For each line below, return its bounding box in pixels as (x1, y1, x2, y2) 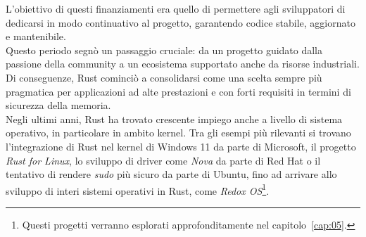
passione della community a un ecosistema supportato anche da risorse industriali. (6, 56, 360, 71)
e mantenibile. (6, 29, 66, 44)
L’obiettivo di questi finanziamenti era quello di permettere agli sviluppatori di (6, 1, 346, 15)
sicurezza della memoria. (6, 98, 111, 113)
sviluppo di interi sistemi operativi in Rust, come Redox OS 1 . (6, 181, 270, 198)
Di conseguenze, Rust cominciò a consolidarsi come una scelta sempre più (6, 70, 322, 84)
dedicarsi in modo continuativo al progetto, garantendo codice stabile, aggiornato (6, 15, 355, 30)
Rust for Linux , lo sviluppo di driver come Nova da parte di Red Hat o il (6, 153, 321, 167)
